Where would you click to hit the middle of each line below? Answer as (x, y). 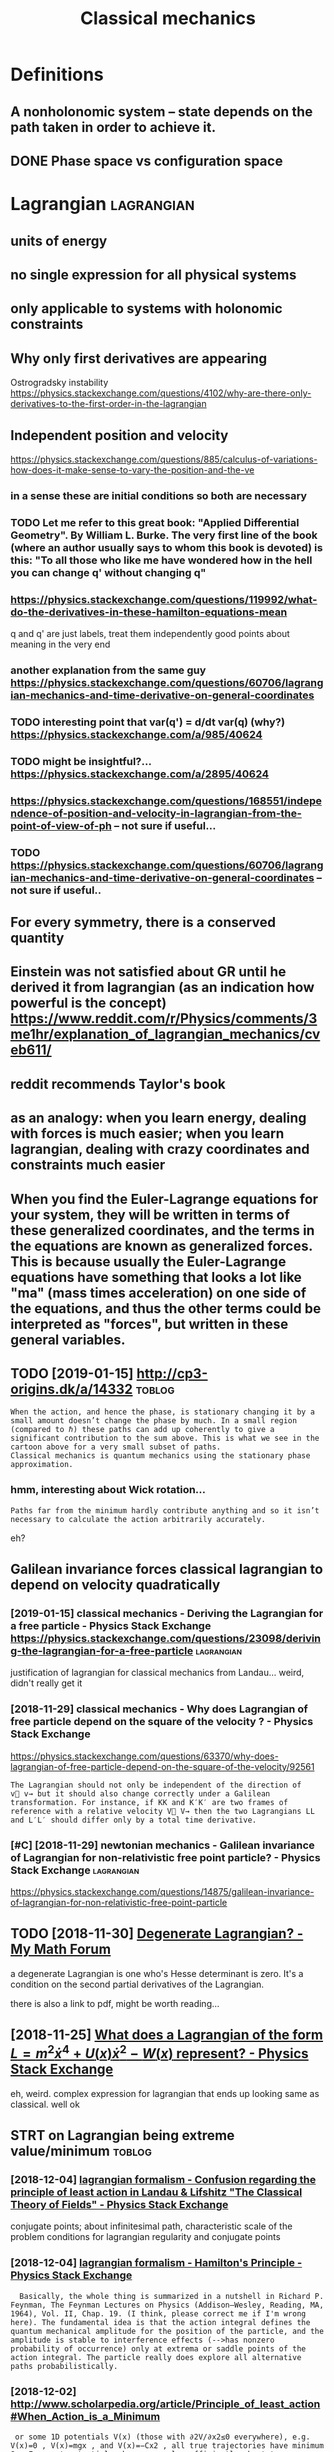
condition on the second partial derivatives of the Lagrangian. (137, 1984)
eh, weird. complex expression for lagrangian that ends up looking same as (165, 2093)
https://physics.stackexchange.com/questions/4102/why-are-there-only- (161, 393)
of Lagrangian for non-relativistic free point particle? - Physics (165, 1857)
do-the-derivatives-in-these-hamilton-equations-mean (149, 612)
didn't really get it (46, 1683)
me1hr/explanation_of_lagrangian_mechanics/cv (165, 1034)
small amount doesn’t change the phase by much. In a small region (154, 1421)
